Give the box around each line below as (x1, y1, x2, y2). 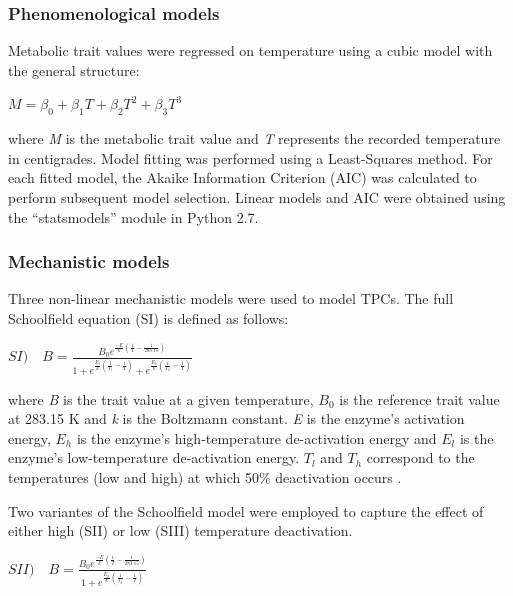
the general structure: (8, 59, 140, 80)
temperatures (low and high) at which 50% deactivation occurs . (8, 467, 402, 488)
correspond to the (366, 447, 475, 468)
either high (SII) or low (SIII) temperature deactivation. (8, 520, 353, 541)
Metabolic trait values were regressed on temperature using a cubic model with (8, 40, 493, 61)
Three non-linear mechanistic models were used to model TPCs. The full (8, 288, 454, 309)
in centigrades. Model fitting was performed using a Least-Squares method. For (8, 147, 493, 168)
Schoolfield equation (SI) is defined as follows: (8, 307, 289, 328)
